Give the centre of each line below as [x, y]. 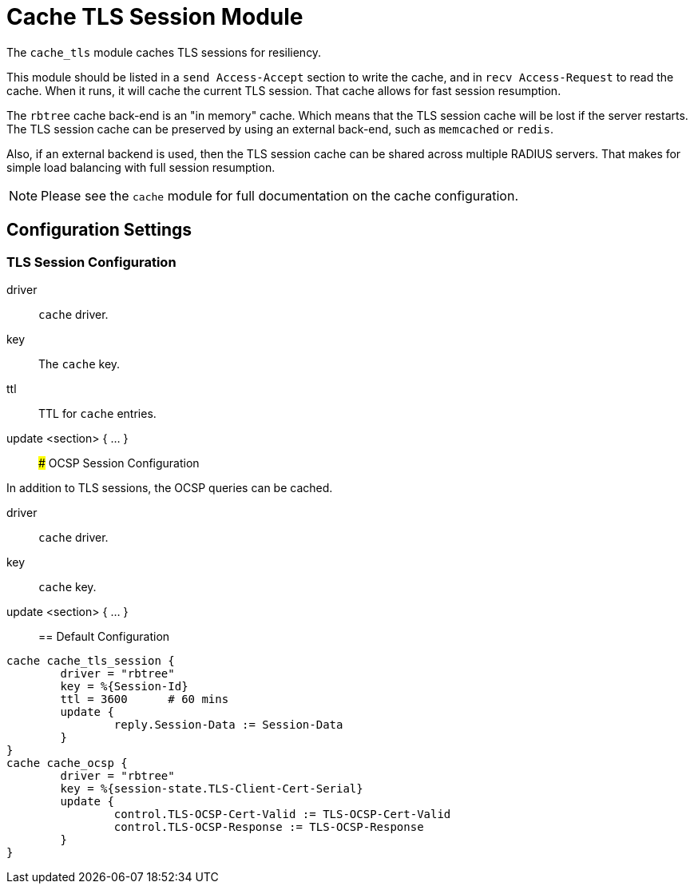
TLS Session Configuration [91, 262]
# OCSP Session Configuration [119, 463]
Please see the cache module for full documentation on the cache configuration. [280, 195]
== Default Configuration [104, 636]
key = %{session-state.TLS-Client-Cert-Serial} [212, 788]
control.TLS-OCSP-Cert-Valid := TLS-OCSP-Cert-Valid [282, 814]
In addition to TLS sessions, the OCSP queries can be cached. [170, 487]
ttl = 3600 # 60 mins [145, 699]
